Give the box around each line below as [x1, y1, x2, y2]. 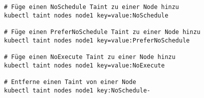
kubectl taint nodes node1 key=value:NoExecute [4, 61, 165, 69]
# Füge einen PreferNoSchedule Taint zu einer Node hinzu [4, 28, 201, 35]
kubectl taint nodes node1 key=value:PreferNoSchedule [4, 36, 190, 44]
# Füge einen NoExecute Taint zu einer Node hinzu [4, 53, 176, 60]
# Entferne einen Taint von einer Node [4, 78, 136, 85]
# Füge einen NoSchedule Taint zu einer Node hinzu [4, 3, 179, 10]
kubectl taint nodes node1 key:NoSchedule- [4, 86, 151, 94]
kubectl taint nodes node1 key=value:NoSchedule [4, 11, 169, 19]
